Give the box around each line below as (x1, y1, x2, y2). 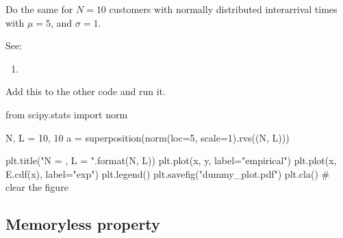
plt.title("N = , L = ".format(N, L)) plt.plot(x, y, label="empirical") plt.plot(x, (5, 153, 337, 168)
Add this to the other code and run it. (5, 84, 166, 98)
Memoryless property (5, 213, 160, 235)
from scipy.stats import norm (5, 107, 128, 121)
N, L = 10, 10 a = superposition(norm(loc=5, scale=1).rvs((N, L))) (5, 130, 290, 144)
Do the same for (5, 2, 73, 16)
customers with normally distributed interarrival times (109, 2, 338, 16)
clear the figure (5, 180, 68, 194)
